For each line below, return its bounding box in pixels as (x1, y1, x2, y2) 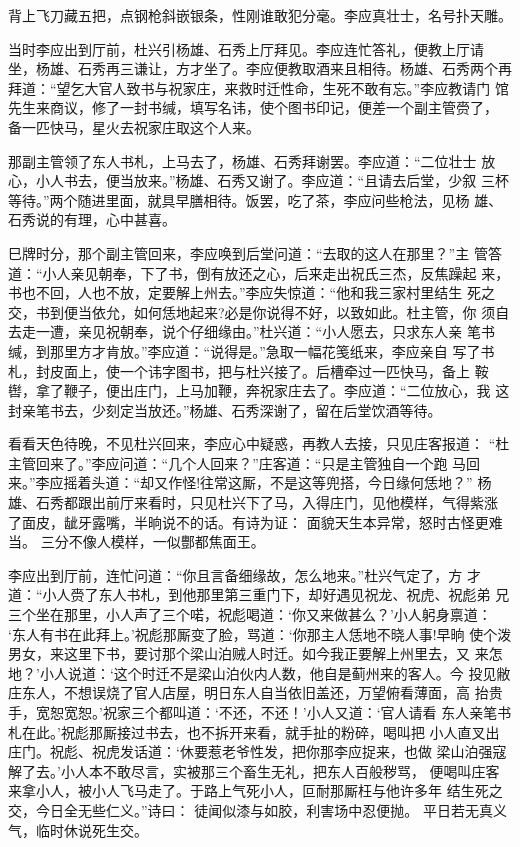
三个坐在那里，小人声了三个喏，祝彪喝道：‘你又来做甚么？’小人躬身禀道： (8, 604, 492, 625)
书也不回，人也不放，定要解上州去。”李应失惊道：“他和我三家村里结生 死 (8, 282, 481, 303)
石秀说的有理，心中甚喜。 (8, 209, 176, 230)
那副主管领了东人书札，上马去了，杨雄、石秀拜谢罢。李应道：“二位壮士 (8, 150, 477, 171)
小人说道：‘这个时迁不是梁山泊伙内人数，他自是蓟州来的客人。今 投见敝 (39, 662, 511, 683)
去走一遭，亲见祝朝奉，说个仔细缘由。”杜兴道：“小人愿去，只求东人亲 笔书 (8, 321, 495, 342)
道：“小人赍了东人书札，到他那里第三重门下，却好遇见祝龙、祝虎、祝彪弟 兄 (8, 584, 510, 605)
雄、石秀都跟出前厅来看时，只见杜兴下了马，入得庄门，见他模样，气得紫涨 (8, 492, 498, 513)
